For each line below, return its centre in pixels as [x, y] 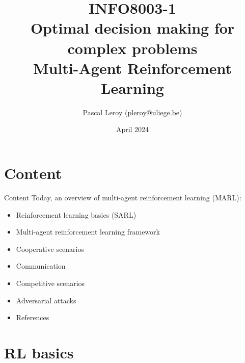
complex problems [132, 48]
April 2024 [132, 129]
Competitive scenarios [50, 283]
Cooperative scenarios [50, 249]
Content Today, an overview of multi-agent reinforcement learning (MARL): [123, 197]
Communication [41, 266]
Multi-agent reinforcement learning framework [88, 232]
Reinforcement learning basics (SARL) [76, 214]
